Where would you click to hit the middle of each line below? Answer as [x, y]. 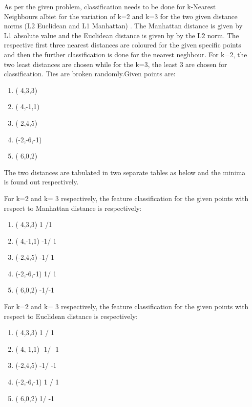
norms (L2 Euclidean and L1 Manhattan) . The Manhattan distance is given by [123, 26]
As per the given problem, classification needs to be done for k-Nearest [110, 6]
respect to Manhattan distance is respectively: [73, 208]
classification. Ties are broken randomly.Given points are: [90, 74]
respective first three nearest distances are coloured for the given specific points [123, 45]
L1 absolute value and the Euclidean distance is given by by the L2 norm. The [122, 35]
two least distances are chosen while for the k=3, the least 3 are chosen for [115, 64]
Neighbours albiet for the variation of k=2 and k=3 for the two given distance [121, 16]
